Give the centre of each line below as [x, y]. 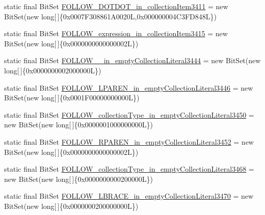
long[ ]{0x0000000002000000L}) [53, 70]
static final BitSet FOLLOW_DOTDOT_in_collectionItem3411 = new [116, 6]
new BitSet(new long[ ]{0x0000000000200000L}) [79, 179]
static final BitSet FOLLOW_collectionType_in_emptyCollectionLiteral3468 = [129, 169]
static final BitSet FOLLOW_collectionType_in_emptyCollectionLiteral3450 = [129, 114]
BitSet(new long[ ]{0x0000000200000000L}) [71, 206]
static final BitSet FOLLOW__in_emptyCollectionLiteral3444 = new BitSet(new [132, 60]
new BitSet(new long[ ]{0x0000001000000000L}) [79, 125]
